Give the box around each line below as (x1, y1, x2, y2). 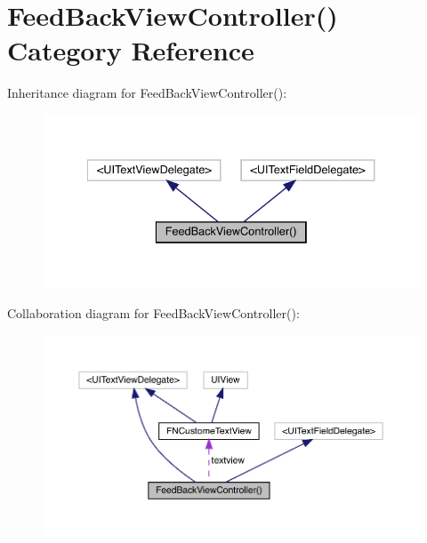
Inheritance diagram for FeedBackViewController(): (7, 84, 287, 102)
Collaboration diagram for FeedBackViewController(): (7, 304, 300, 323)
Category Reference (7, 32, 254, 68)
